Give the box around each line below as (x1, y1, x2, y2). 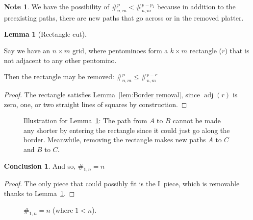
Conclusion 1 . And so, (4, 160, 76, 171)
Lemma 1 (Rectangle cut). (4, 29, 87, 39)
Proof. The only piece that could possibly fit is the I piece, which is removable (4, 178, 240, 189)
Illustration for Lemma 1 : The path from (24, 115, 148, 126)
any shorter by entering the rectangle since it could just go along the (24, 125, 230, 135)
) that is (225, 45, 250, 55)
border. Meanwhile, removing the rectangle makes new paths (24, 134, 206, 145)
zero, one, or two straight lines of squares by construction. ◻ (4, 99, 187, 109)
